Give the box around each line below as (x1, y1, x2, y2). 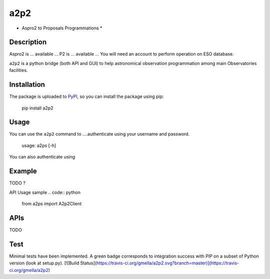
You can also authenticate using (9, 154, 75, 160)
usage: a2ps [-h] (21, 142, 56, 148)
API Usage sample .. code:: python (9, 189, 81, 195)
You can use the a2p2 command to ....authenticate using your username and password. (9, 131, 190, 137)
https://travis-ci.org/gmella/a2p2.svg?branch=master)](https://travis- (96, 260, 239, 266)
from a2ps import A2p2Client (21, 200, 82, 206)
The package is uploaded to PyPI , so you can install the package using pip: (9, 93, 164, 99)
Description (9, 38, 47, 46)
